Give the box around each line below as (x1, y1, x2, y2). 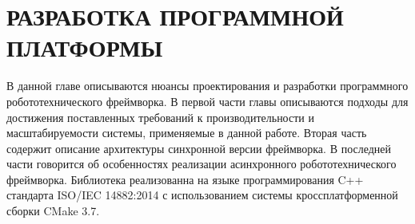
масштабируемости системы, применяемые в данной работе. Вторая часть (6, 124, 367, 141)
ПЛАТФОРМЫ (6, 31, 163, 64)
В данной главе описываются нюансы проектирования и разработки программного (6, 77, 409, 94)
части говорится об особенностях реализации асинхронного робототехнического (6, 155, 397, 172)
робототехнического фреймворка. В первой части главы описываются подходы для (6, 92, 409, 109)
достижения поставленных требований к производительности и (6, 108, 314, 125)
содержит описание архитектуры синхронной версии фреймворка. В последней (6, 140, 392, 156)
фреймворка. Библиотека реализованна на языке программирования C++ (6, 171, 364, 187)
